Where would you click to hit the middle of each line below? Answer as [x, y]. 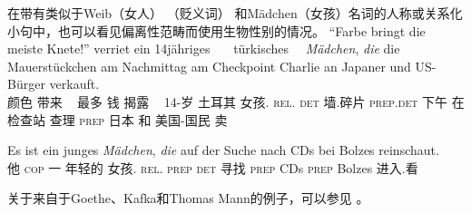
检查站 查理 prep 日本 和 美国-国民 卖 [118, 119]
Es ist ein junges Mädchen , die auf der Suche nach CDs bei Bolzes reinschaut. [223, 150]
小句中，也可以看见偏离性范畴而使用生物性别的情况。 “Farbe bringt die [216, 30]
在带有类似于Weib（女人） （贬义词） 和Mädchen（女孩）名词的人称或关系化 [235, 13]
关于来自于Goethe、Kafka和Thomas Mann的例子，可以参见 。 [188, 198]
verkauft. [74, 84]
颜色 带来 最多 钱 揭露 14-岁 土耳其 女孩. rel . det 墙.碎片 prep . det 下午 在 [236, 101]
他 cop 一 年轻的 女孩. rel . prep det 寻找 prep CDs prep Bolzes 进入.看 [213, 167]
